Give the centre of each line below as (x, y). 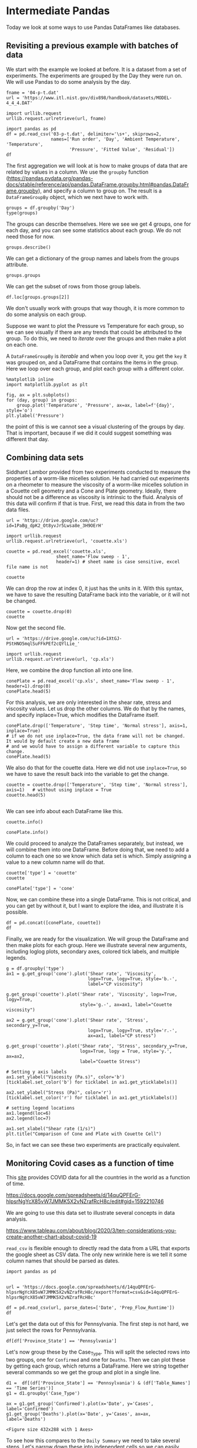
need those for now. (30, 236)
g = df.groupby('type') (35, 968)
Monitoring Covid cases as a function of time (90, 1163)
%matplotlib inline (30, 379)
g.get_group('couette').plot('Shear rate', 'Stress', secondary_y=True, (97, 1046)
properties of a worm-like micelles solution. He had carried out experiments (98, 478)
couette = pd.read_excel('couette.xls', (56, 551)
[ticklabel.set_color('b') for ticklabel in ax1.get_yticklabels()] (92, 1082)
